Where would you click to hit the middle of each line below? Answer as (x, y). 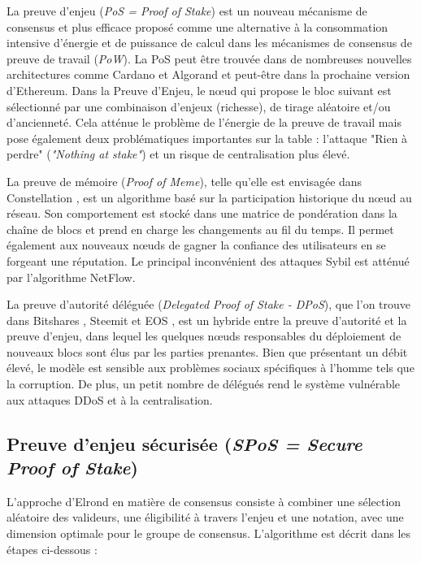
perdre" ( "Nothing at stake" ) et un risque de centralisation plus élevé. (178, 154)
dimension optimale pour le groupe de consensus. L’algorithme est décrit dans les (209, 533)
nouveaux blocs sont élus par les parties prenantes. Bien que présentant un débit (207, 351)
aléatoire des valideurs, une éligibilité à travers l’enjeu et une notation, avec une (205, 517)
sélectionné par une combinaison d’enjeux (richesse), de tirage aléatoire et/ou (199, 106)
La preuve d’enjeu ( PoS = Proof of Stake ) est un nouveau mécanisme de (187, 11)
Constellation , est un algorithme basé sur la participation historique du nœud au (209, 197)
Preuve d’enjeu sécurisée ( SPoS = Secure (184, 443)
